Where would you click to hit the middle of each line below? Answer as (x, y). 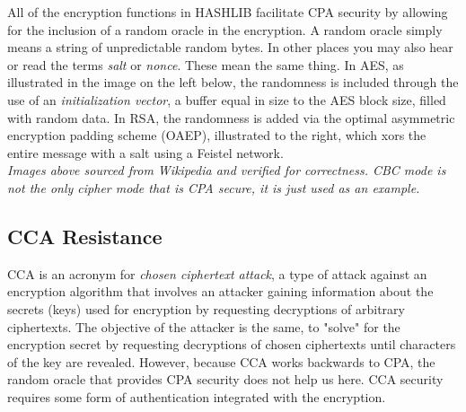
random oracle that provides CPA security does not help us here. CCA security (225, 379)
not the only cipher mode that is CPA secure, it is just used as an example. (214, 187)
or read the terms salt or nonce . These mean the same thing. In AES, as (206, 64)
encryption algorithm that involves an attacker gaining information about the (220, 291)
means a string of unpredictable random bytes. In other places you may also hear (230, 47)
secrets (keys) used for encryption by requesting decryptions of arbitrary (206, 308)
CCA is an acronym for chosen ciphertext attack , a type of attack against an (217, 273)
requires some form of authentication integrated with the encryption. (197, 396)
